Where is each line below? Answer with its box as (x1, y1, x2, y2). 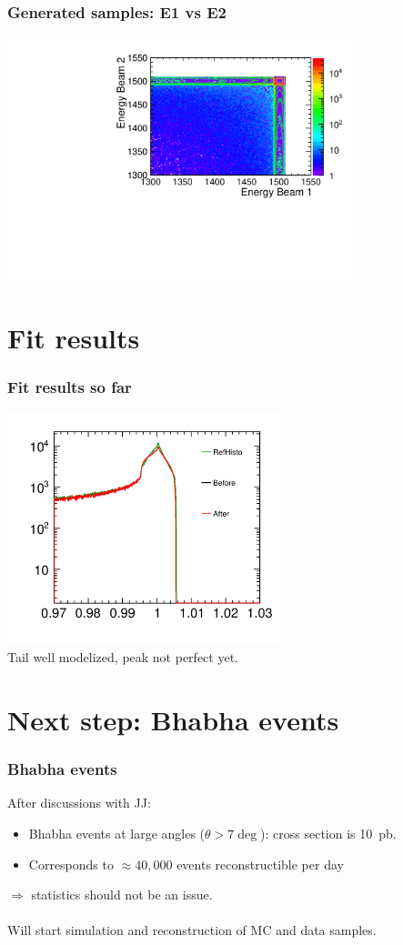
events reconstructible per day (176, 854, 344, 873)
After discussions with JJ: (7, 793, 151, 812)
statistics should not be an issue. (31, 885, 213, 904)
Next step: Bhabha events (7, 700, 339, 738)
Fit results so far (7, 376, 132, 398)
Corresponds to (28, 854, 114, 873)
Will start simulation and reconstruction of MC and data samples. (7, 920, 377, 940)
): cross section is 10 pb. (260, 823, 397, 842)
